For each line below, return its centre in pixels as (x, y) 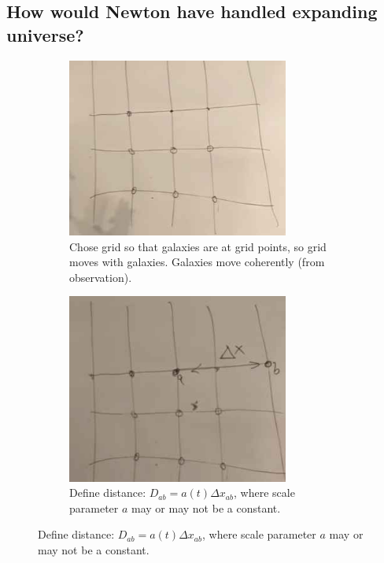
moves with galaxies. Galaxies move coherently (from (197, 262)
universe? (45, 34)
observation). (101, 277)
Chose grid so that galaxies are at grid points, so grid (198, 246)
